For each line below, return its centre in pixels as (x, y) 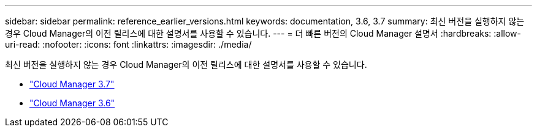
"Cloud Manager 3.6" (72, 103)
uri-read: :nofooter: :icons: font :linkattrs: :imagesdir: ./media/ (128, 44)
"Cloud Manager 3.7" (72, 84)
